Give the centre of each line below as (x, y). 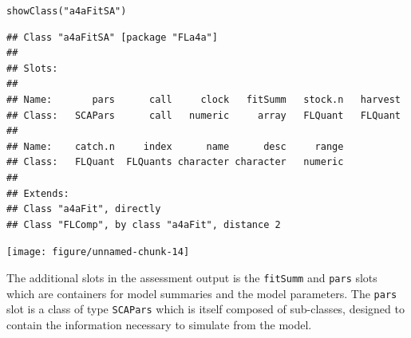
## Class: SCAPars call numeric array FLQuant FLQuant (204, 115)
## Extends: (38, 193)
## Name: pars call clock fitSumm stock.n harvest (204, 100)
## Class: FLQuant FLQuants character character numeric (175, 162)
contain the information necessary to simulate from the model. (159, 324)
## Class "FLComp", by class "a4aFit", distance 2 (144, 224)
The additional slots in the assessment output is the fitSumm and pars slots (192, 278)
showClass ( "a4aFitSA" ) (67, 11)
